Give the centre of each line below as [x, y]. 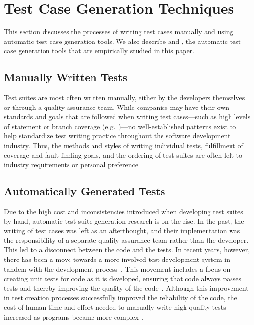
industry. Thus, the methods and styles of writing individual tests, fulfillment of [124, 145]
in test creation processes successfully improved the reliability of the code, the [121, 297]
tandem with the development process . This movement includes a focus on [117, 269]
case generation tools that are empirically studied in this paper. [99, 51]
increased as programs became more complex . [74, 316]
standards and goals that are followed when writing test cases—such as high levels [127, 117]
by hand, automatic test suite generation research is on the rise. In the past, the [124, 221]
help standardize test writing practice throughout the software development [117, 136]
